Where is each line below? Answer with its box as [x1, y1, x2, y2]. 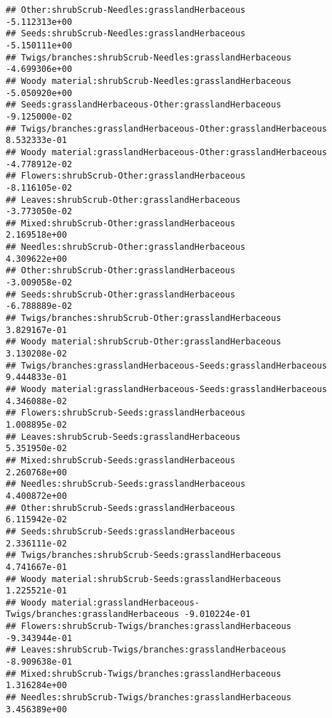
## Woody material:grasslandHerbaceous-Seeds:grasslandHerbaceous [6, 384, 328, 394]
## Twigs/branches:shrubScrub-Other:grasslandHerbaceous [6, 313, 281, 324]
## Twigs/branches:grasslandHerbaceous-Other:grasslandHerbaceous [6, 123, 328, 134]
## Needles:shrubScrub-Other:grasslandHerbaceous [6, 242, 246, 253]
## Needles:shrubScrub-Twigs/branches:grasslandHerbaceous [6, 692, 291, 703]
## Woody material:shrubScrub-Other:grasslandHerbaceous [6, 337, 281, 347]
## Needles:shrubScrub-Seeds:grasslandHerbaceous [6, 479, 246, 490]
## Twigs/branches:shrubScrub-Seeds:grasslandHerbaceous [6, 550, 281, 561]
